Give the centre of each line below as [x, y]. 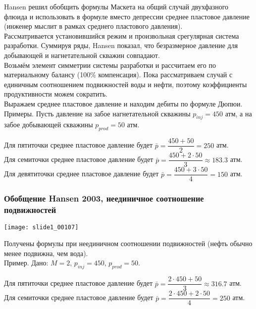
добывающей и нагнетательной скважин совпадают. [82, 55]
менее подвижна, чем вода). [46, 253]
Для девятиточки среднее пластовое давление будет [81, 174]
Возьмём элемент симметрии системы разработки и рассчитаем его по [110, 65]
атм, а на [238, 113]
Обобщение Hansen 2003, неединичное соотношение [104, 198]
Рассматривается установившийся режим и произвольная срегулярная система [122, 35]
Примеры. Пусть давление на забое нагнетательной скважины [97, 113]
